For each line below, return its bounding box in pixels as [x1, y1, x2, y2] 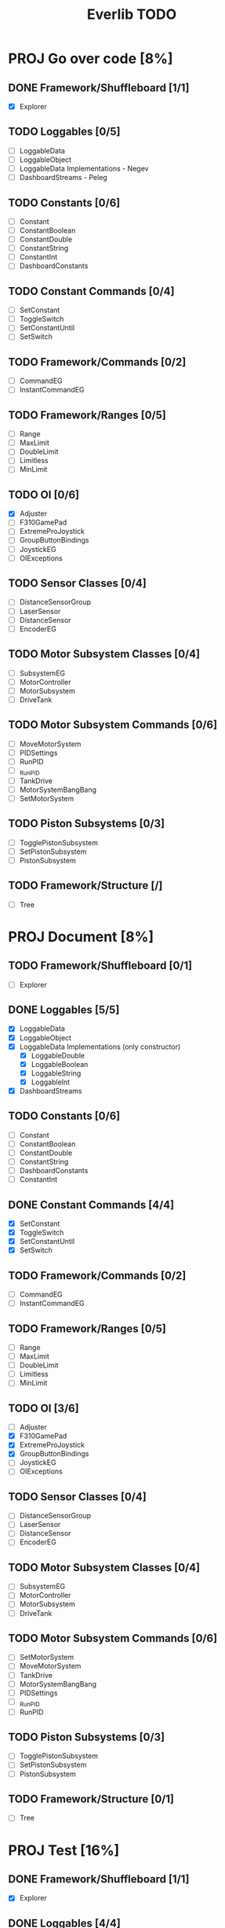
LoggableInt [31, 1077, 71, 1087]
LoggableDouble [31, 1050, 85, 1060]
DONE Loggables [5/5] [8, 1003, 120, 1017]
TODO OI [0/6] [8, 488, 80, 501]
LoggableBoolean [31, 1059, 89, 1069]
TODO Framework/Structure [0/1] [8, 1792, 175, 1805]
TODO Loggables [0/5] [8, 125, 121, 138]
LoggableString [31, 1068, 82, 1078]
